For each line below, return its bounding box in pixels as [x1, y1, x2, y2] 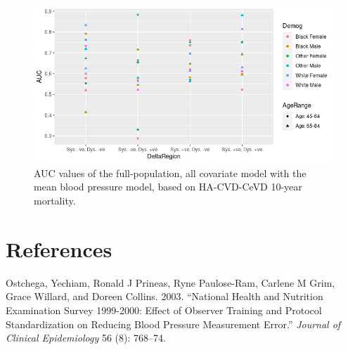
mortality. [34, 193, 76, 208]
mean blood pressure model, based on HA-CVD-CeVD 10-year [34, 179, 302, 194]
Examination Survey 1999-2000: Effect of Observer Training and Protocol [6, 302, 322, 317]
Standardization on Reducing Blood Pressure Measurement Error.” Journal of [6, 316, 341, 331]
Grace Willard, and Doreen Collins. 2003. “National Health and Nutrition [6, 289, 323, 304]
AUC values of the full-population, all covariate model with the [34, 165, 307, 180]
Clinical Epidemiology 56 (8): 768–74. [6, 330, 166, 345]
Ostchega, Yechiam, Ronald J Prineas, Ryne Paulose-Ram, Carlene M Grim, [6, 275, 335, 290]
